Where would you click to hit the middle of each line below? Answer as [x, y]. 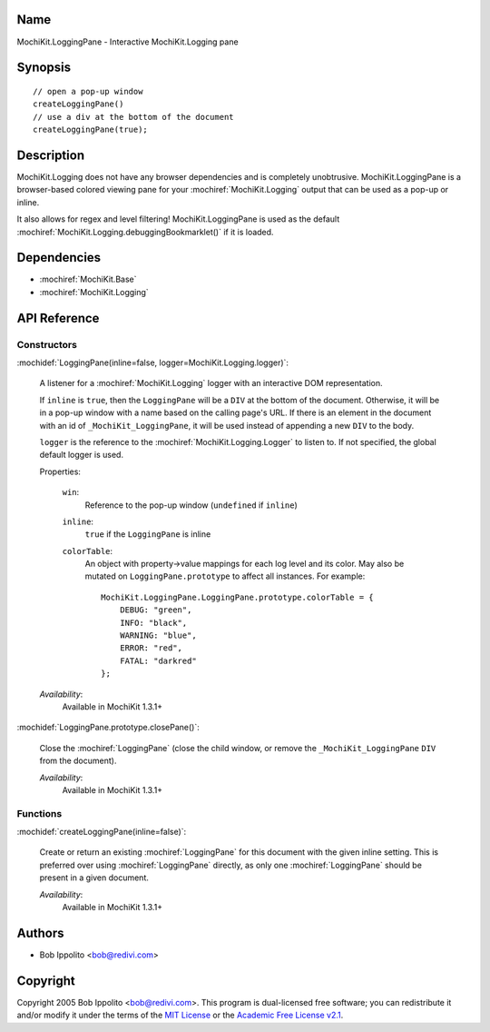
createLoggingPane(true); [91, 130]
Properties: [60, 471]
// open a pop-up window [88, 91]
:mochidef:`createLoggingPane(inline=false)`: [102, 832]
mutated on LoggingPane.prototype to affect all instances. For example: [225, 576]
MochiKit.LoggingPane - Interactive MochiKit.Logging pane [128, 42]
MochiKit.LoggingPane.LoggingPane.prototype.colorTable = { [237, 597]
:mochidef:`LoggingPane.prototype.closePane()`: [108, 728]
